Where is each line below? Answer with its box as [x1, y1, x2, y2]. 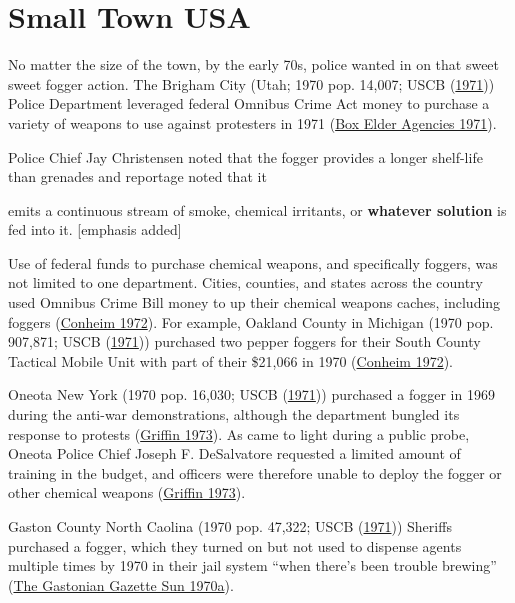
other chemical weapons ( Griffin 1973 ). [8, 482, 246, 503]
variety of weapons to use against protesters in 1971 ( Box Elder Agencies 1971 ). [8, 112, 497, 133]
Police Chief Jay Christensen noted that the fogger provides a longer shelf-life [8, 146, 483, 167]
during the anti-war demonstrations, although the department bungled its [8, 404, 460, 425]
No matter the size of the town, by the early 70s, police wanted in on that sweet [8, 54, 500, 75]
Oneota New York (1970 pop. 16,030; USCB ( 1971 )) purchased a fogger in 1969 [8, 384, 495, 405]
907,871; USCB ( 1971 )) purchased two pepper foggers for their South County [8, 331, 481, 352]
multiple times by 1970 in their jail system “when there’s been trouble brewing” [8, 555, 497, 576]
